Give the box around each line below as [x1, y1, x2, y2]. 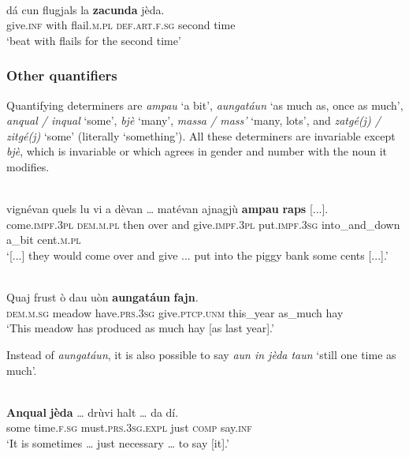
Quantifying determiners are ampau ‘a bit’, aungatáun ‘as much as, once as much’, [6, 96, 403, 113]
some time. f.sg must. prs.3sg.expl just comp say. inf [6, 419, 252, 436]
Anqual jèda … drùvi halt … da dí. [6, 403, 179, 420]
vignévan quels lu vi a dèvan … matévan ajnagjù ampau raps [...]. [6, 200, 329, 217]
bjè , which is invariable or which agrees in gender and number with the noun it [6, 143, 388, 159]
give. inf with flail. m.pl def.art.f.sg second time [6, 17, 236, 33]
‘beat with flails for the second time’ [6, 32, 181, 48]
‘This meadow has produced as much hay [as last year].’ [6, 320, 274, 336]
